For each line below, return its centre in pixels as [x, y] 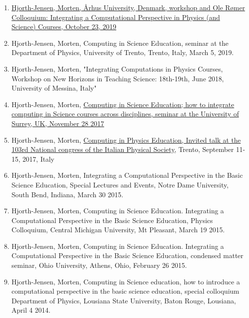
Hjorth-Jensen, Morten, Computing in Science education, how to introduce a [126, 281]
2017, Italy [38, 159]
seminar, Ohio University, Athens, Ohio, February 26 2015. [99, 265]
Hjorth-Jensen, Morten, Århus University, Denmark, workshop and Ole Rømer [128, 7]
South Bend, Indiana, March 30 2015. [67, 194]
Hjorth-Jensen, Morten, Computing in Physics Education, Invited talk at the [126, 140]
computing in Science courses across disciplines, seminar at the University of [125, 114]
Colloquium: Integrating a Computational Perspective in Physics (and [116, 17]
